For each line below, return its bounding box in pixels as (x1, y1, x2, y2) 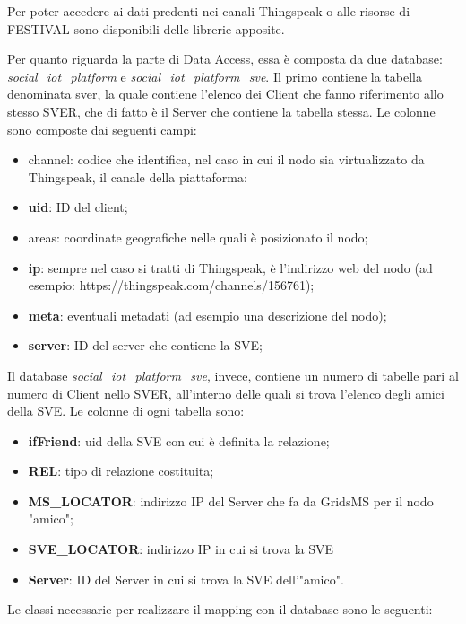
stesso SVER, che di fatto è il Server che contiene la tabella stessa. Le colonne (7, 101, 436, 120)
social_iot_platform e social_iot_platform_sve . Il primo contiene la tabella (7, 66, 423, 85)
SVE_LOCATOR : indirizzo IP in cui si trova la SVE (28, 540, 334, 558)
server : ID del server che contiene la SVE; (28, 336, 263, 355)
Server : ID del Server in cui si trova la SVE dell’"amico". (28, 569, 344, 588)
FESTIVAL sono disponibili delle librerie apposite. (7, 19, 285, 38)
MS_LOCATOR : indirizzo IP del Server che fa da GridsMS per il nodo (28, 491, 434, 510)
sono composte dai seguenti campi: (7, 119, 197, 138)
